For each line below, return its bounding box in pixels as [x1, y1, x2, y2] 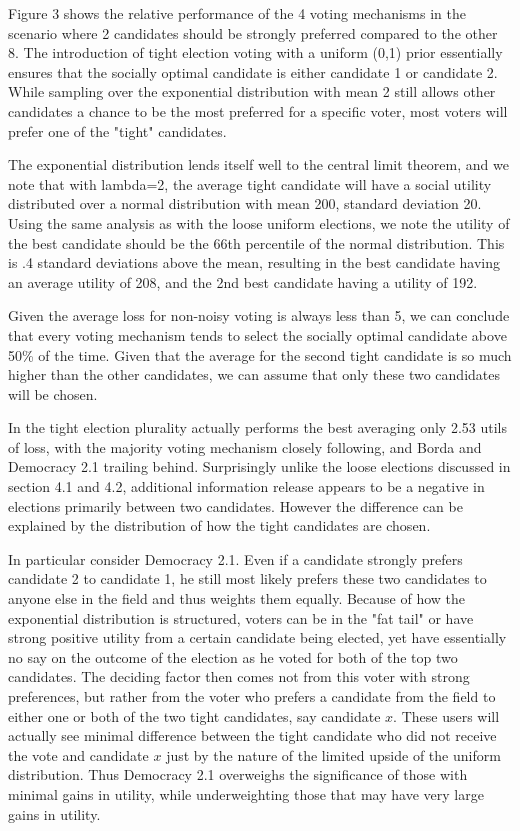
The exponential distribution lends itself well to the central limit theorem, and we [8, 154, 509, 175]
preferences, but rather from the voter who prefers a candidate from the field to [8, 686, 496, 706]
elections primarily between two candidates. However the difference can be [8, 495, 463, 516]
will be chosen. [8, 383, 98, 404]
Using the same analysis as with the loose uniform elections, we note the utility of [8, 212, 510, 233]
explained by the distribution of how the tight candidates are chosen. [8, 515, 431, 536]
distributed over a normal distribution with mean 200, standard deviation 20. [8, 193, 482, 214]
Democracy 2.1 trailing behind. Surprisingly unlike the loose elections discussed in [8, 456, 511, 477]
